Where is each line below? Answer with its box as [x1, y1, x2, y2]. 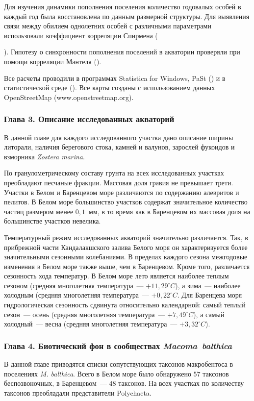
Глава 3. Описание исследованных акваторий [4, 113, 175, 125]
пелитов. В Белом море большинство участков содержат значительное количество [4, 197, 248, 207]
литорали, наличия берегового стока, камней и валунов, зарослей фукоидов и [4, 142, 235, 152]
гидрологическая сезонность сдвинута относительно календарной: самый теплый [4, 300, 246, 310]
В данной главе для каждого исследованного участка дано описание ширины [4, 132, 233, 142]
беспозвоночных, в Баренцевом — [4, 378, 107, 388]
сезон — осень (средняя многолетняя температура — [4, 309, 165, 319]
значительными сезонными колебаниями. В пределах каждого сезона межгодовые [4, 251, 248, 262]
